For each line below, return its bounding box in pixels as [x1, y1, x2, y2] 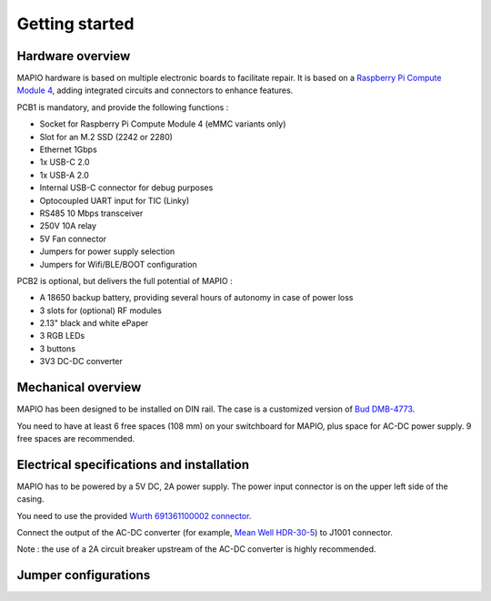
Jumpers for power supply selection [39, 246, 175, 257]
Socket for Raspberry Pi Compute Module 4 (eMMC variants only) [39, 118, 286, 129]
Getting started [16, 14, 135, 34]
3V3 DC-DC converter [39, 356, 123, 367]
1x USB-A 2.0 [39, 169, 90, 180]
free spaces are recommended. [16, 433, 135, 443]
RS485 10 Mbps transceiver [39, 208, 144, 219]
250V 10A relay [39, 220, 97, 231]
